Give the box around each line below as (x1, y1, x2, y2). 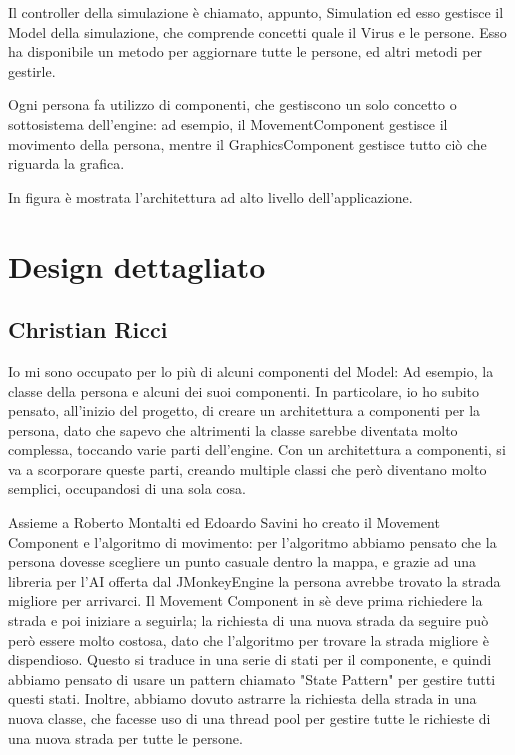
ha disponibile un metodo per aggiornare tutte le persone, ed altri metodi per (8, 41, 483, 62)
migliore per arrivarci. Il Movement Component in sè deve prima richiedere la (8, 590, 483, 611)
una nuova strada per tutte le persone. (8, 727, 243, 748)
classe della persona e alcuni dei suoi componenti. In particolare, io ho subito (8, 380, 480, 401)
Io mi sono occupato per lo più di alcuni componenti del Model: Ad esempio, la (8, 360, 494, 381)
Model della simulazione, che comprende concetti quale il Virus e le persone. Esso (8, 21, 507, 42)
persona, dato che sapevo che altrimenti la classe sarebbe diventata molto (8, 419, 458, 440)
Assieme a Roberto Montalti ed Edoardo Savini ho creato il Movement (8, 512, 440, 533)
